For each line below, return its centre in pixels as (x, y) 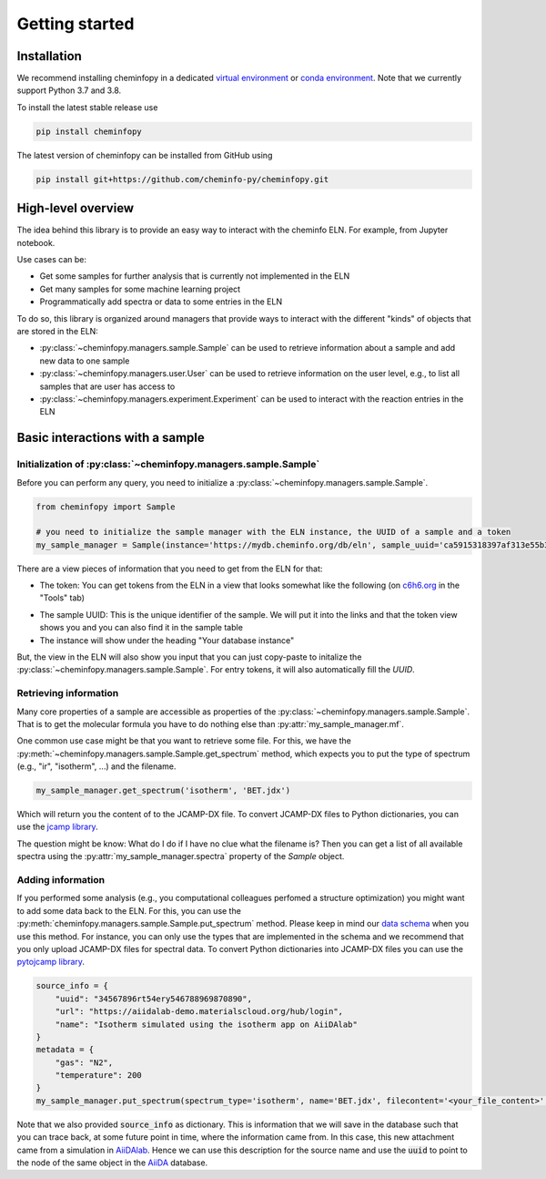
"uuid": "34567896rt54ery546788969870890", (153, 999)
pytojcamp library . (51, 962)
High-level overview (76, 208)
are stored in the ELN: (58, 332)
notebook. (36, 242)
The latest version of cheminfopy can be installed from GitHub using (145, 155)
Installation (49, 56)
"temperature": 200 (99, 1076)
